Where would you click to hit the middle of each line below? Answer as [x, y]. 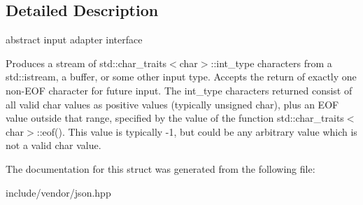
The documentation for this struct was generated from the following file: [161, 168]
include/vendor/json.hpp [58, 192]
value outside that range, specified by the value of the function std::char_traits [175, 118]
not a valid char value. [54, 145]
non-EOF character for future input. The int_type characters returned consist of [179, 90]
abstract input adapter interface [74, 40]
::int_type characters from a [271, 63]
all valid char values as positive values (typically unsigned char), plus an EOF [172, 104]
